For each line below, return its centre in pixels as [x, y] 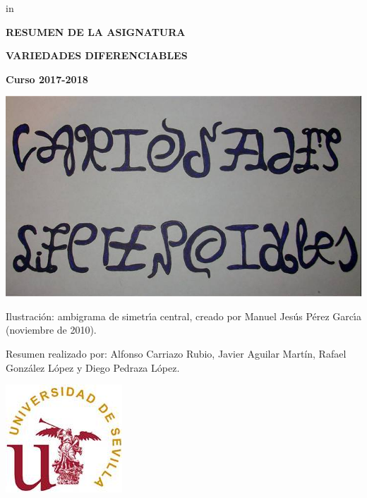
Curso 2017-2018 [47, 79]
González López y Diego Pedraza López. [93, 367]
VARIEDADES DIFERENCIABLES [97, 55]
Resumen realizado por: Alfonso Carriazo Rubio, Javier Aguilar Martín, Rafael [176, 353]
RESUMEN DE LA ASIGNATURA [96, 31]
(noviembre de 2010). [51, 330]
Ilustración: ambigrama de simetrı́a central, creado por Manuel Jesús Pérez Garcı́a [183, 316]
